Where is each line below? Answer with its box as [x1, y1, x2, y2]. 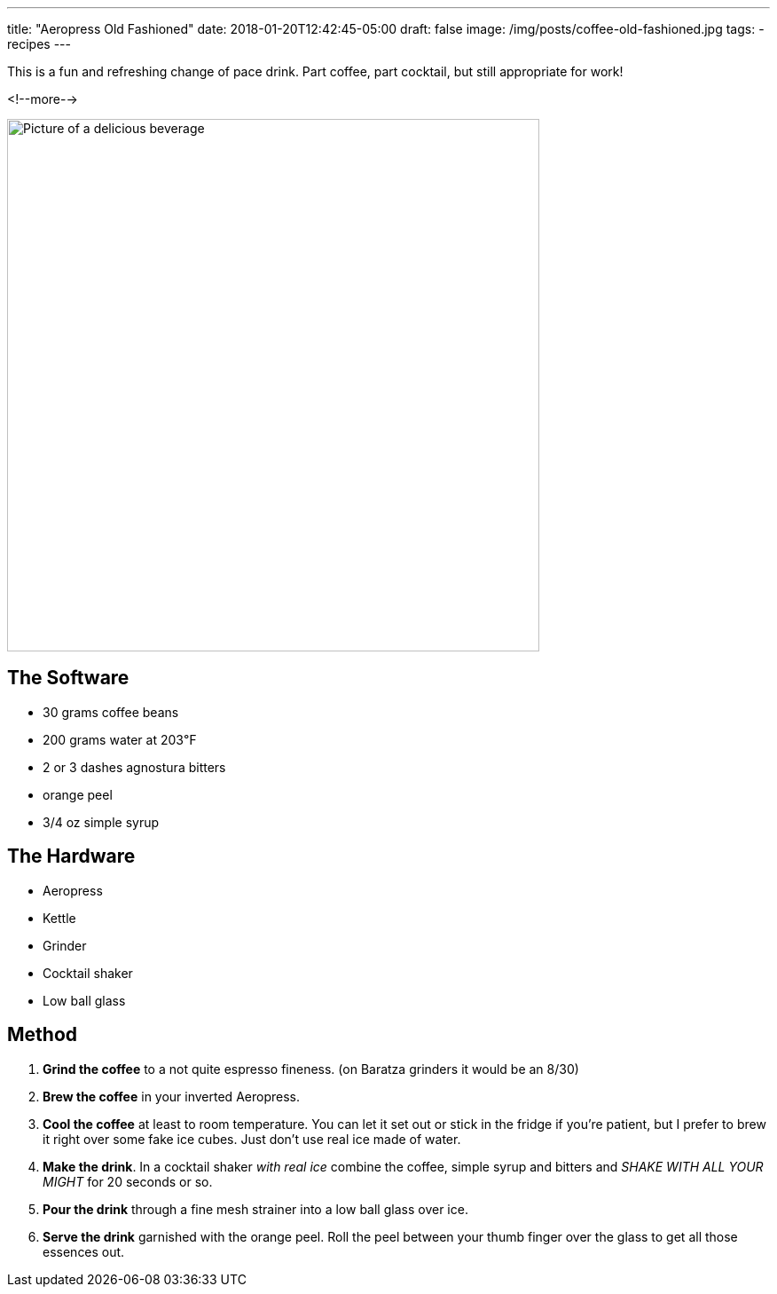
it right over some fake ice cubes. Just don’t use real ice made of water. [43, 1131, 461, 1147]
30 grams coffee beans [43, 704, 179, 720]
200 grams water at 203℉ [43, 731, 197, 747]
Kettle [43, 910, 76, 926]
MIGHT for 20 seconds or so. [43, 1173, 213, 1189]
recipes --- [7, 36, 71, 51]
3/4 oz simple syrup [43, 814, 160, 830]
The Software [7, 667, 129, 690]
